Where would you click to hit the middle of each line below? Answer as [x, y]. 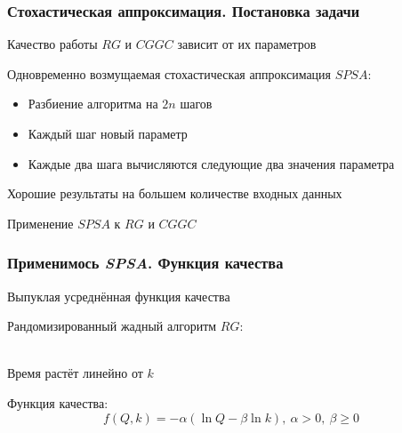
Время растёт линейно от [75, 373]
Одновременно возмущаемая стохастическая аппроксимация [169, 73]
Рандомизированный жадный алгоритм [112, 326]
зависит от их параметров [247, 44]
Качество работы [52, 44]
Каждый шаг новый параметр [108, 133]
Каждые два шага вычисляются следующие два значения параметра [211, 163]
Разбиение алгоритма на [93, 104]
